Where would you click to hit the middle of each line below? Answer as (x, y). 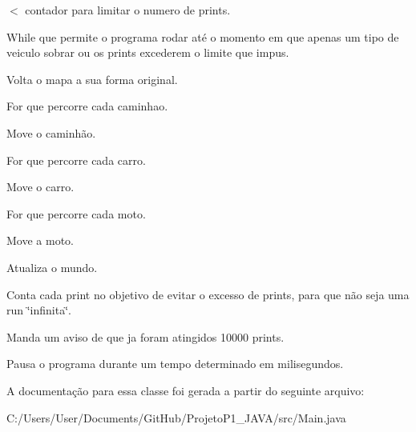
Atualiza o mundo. (52, 267)
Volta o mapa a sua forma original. (92, 79)
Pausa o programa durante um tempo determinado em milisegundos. (175, 364)
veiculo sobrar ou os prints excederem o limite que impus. (148, 52)
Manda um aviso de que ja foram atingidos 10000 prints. (145, 336)
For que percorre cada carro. (76, 160)
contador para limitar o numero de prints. (128, 10)
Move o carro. (40, 187)
